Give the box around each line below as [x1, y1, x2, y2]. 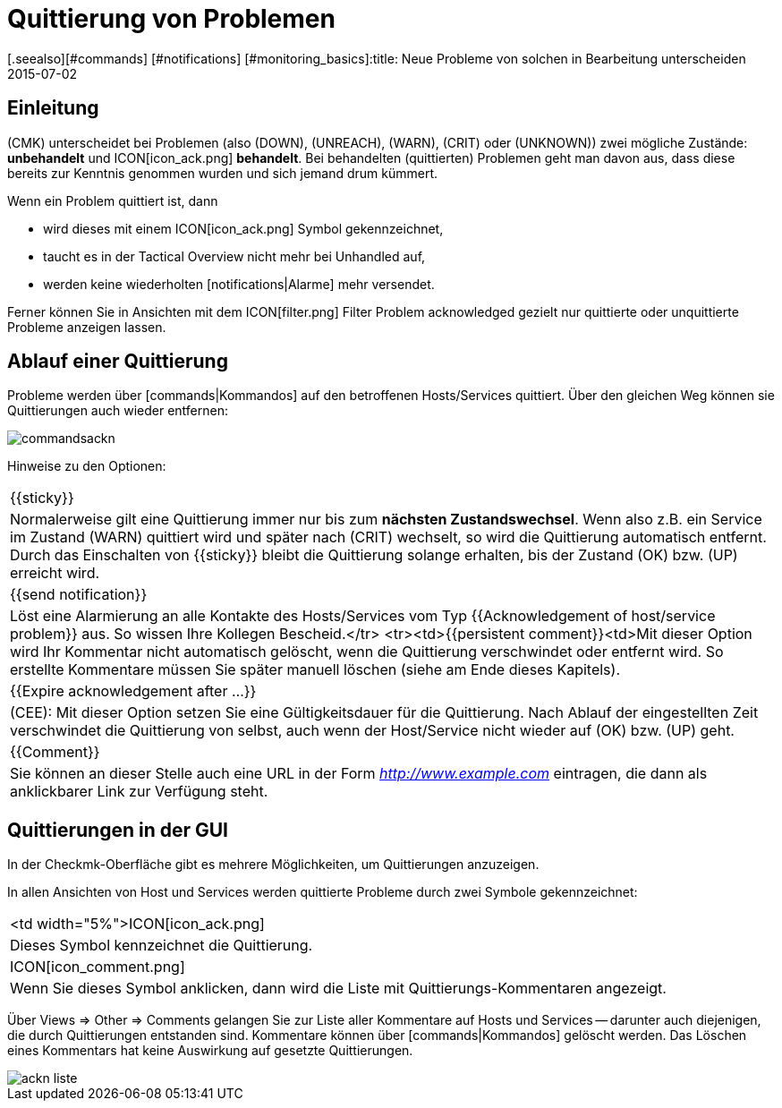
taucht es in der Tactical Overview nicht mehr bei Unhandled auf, [43, 248, 426, 264]
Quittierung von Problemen [7, 4, 336, 34]
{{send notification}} [10, 585, 148, 604]
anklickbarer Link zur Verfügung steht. [10, 782, 268, 801]
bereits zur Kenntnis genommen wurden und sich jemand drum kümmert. [7, 165, 438, 181]
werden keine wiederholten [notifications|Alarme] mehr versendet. [43, 276, 435, 292]
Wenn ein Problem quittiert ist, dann [7, 192, 218, 209]
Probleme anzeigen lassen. [7, 319, 166, 335]
